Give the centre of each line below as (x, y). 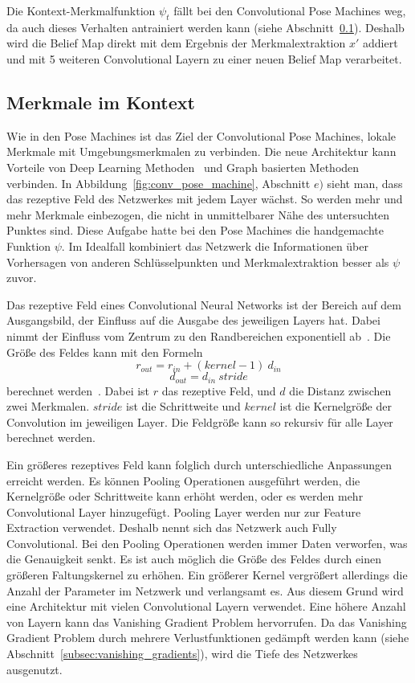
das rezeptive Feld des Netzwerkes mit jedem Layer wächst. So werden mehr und (205, 199)
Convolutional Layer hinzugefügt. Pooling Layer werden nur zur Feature (184, 511)
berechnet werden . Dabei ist (78, 390)
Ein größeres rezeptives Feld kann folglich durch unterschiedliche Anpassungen (199, 464)
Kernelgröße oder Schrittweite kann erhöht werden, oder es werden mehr (185, 496)
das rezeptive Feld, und (219, 390)
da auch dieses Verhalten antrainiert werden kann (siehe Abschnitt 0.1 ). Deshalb (205, 27)
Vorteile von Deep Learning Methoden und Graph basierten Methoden (183, 167)
